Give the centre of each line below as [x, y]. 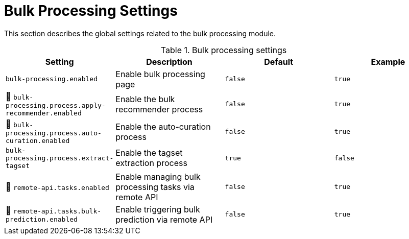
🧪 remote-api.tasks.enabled [57, 187]
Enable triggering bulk [158, 209]
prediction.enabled [42, 220]
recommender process [159, 109]
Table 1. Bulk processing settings [224, 50]
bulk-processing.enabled [52, 79]
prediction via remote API [164, 219]
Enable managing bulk [158, 176]
